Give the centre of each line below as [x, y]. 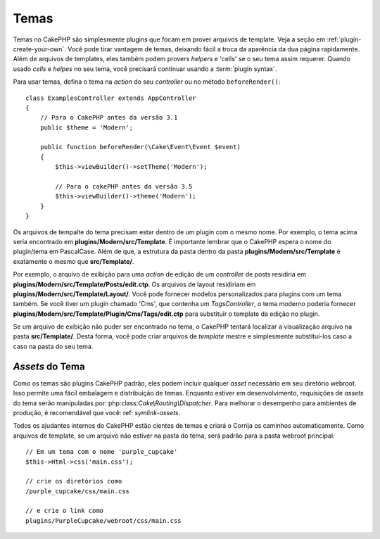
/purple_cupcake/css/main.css [78, 491]
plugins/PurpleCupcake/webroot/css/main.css [104, 520]
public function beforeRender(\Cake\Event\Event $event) [140, 147]
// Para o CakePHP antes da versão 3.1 [109, 118]
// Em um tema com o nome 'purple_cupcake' [102, 452]
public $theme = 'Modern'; [87, 127]
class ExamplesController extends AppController [111, 98]
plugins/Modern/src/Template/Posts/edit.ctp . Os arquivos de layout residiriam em [134, 284]
